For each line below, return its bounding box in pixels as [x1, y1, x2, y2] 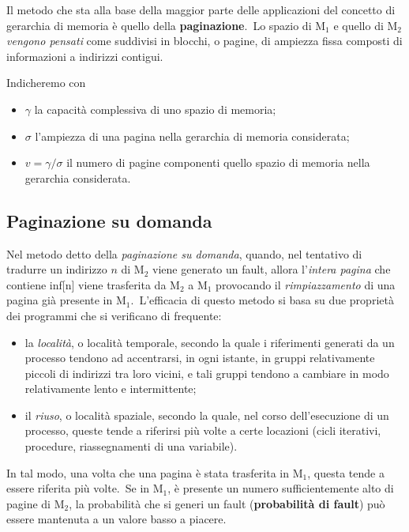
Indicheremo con [6, 74, 86, 91]
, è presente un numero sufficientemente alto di [167, 480, 394, 496]
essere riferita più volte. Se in [6, 480, 150, 496]
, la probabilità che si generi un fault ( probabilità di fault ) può [69, 495, 385, 511]
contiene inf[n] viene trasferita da [6, 276, 167, 292]
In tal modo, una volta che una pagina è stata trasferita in [6, 464, 290, 481]
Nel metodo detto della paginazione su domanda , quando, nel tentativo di [6, 245, 362, 262]
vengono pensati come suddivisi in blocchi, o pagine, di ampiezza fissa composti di [6, 32, 403, 49]
